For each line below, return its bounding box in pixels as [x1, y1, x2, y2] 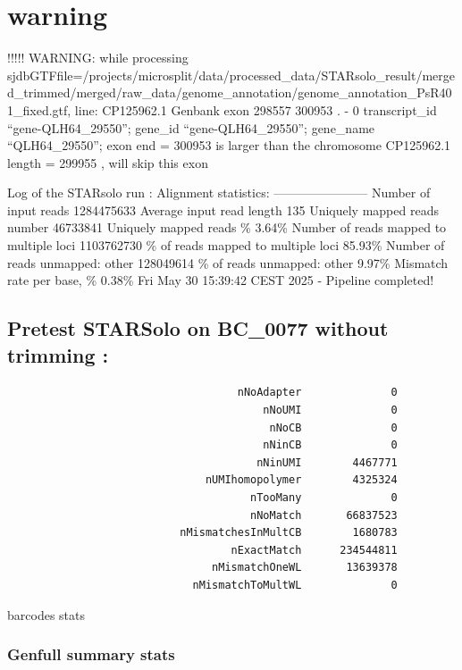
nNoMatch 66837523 [250, 508, 398, 522]
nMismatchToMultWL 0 [192, 578, 398, 591]
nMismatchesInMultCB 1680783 [180, 526, 398, 540]
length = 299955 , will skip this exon [7, 153, 208, 172]
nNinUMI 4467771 [256, 456, 398, 469]
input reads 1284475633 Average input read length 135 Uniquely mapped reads [7, 200, 439, 219]
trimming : [7, 340, 109, 368]
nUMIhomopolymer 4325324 [205, 473, 398, 487]
